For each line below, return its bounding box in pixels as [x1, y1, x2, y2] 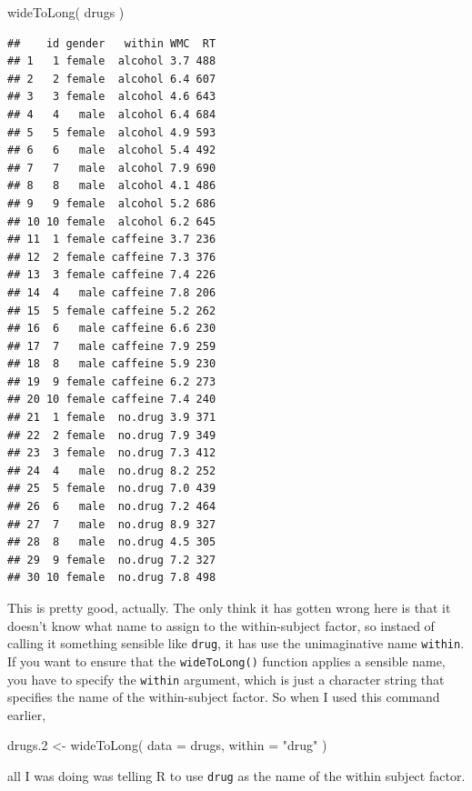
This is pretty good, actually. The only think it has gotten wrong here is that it [7, 598, 451, 616]
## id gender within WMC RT [7, 36, 216, 50]
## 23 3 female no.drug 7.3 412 [7, 446, 216, 460]
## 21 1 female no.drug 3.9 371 [7, 411, 216, 425]
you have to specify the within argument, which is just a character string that [7, 669, 445, 688]
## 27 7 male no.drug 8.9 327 [7, 517, 216, 531]
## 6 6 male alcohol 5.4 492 [7, 144, 216, 157]
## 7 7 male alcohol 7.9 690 [7, 161, 216, 175]
